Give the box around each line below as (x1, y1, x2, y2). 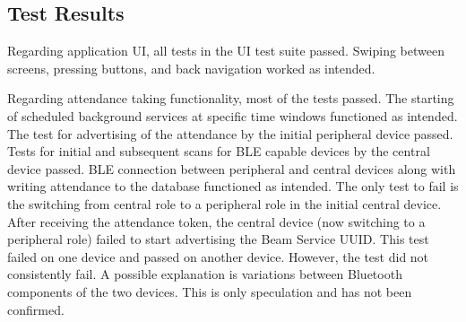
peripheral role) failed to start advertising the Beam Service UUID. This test (7, 230, 429, 248)
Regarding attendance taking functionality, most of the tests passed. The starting (7, 89, 454, 108)
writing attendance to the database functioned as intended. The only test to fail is (7, 177, 459, 196)
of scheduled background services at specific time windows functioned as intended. (7, 106, 458, 125)
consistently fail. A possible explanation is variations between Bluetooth (7, 265, 402, 283)
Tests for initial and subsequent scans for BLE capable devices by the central (7, 142, 430, 161)
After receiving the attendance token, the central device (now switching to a (7, 212, 426, 231)
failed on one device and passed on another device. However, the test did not (7, 247, 429, 265)
